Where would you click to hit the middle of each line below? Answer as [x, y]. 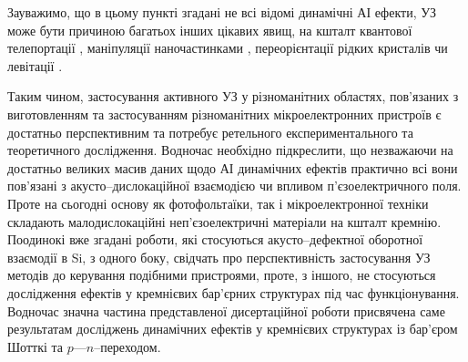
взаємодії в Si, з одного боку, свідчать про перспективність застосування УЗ [219, 257]
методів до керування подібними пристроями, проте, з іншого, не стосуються [222, 275]
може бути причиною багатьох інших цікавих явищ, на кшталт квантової [210, 30]
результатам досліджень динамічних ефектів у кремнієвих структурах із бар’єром [233, 329]
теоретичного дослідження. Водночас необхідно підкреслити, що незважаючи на [230, 150]
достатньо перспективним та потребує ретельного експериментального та [210, 132]
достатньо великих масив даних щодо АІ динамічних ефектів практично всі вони [233, 167]
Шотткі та [36, 346]
